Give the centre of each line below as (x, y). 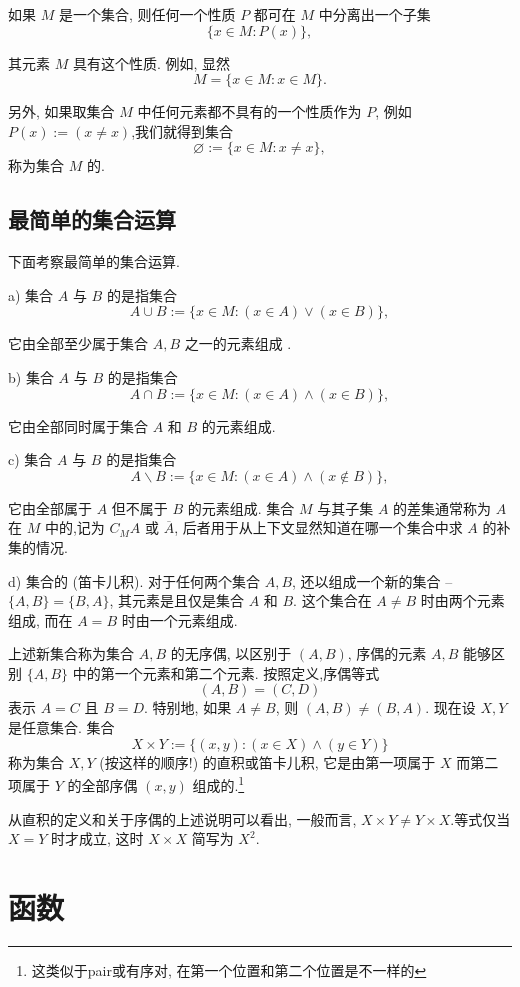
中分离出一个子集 (374, 14)
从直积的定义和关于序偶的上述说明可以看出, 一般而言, (182, 818)
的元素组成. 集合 (241, 507)
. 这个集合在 (332, 600)
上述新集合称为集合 (71, 653)
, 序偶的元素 (387, 653)
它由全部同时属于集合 (78, 425)
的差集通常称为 (442, 507)
